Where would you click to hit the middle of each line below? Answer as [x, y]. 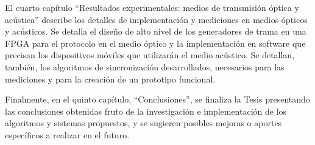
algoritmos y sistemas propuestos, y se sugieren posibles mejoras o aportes [143, 123]
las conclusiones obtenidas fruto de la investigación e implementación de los [146, 111]
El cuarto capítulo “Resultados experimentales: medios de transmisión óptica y [152, 7]
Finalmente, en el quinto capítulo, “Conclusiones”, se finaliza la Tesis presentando [157, 99]
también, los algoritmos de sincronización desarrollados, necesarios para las [145, 66]
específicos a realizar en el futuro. [67, 134]
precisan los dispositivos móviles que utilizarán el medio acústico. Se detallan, [150, 55]
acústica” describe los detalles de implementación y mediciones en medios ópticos [156, 19]
